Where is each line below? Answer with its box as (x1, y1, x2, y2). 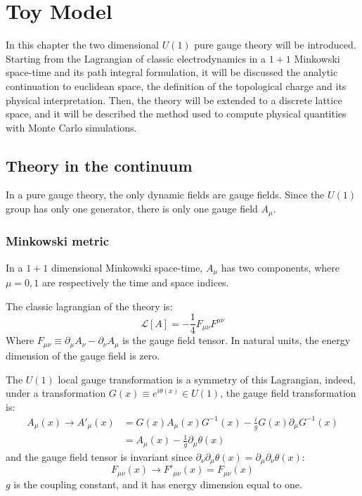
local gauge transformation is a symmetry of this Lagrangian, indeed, (58, 371, 356, 386)
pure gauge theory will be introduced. (194, 37, 356, 52)
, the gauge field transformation (220, 386, 356, 400)
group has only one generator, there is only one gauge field (6, 201, 258, 216)
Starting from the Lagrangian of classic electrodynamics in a (6, 51, 266, 65)
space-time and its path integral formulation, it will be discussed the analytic (6, 65, 338, 80)
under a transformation (6, 386, 106, 400)
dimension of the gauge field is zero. (6, 348, 160, 362)
